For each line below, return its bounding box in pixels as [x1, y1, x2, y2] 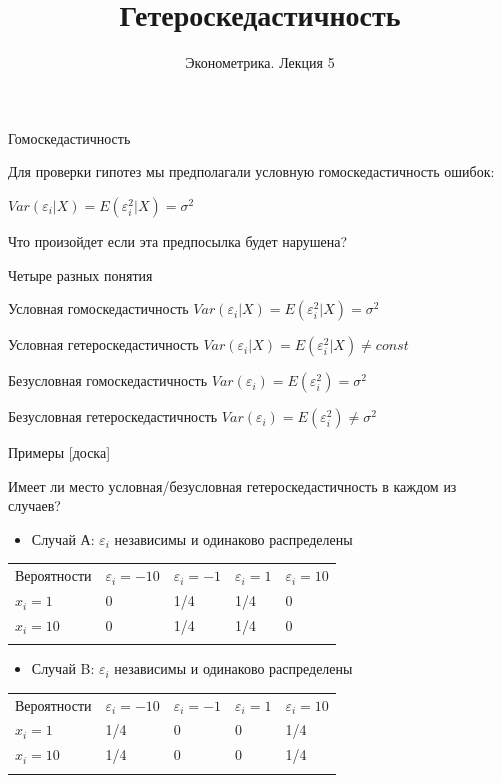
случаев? [8, 495, 61, 516]
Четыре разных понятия [8, 264, 153, 285]
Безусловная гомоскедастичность [8, 370, 208, 391]
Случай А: [31, 528, 95, 549]
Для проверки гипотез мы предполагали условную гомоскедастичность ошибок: [8, 161, 495, 182]
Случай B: [31, 658, 95, 679]
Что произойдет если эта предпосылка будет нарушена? [8, 230, 348, 251]
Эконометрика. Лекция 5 [185, 52, 335, 73]
